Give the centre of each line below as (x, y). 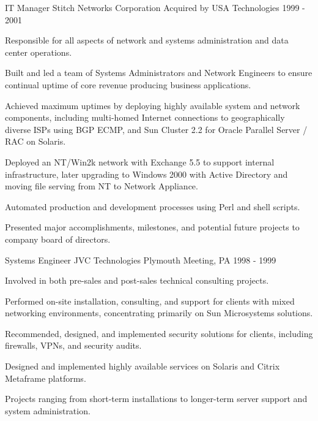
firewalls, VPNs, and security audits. (73, 345)
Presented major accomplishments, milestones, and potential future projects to (152, 227)
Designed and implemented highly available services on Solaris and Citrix (142, 366)
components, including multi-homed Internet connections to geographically (145, 117)
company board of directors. (58, 239)
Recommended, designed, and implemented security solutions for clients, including (159, 333)
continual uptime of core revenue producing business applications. (128, 84)
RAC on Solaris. (35, 141)
